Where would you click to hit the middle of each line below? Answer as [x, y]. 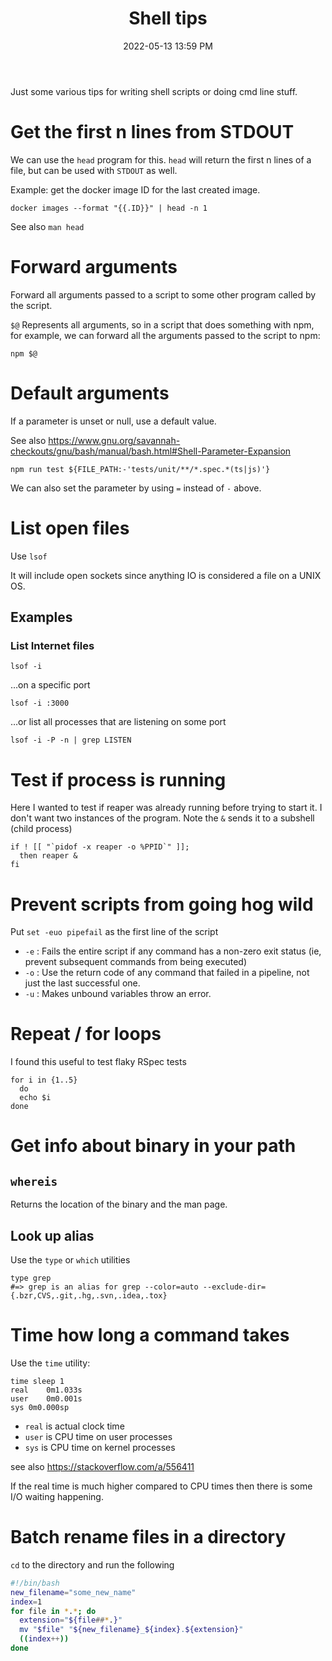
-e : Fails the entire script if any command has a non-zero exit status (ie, [173, 951]
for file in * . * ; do [53, 1611]
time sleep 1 [37, 1381]
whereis [34, 1181]
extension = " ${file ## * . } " [71, 1620]
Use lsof [29, 556]
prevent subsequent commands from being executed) [136, 962]
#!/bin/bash [35, 1583]
